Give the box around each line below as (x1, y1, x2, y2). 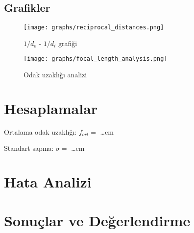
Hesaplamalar (4, 98, 98, 118)
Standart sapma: (4, 143, 54, 153)
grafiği (58, 38, 77, 48)
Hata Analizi (4, 172, 92, 192)
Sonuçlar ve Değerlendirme (4, 210, 191, 230)
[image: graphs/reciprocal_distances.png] (24, 24, 164, 31)
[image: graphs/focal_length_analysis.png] (24, 55, 168, 63)
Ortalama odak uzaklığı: (4, 126, 77, 137)
